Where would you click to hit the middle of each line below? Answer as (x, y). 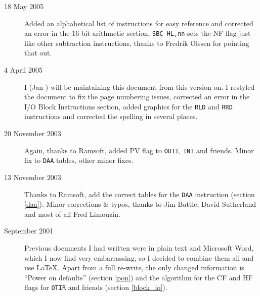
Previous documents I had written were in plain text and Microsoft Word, (139, 248)
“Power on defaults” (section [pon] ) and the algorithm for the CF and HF (139, 277)
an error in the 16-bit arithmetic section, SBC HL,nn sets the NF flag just (138, 33)
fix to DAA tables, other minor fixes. (79, 160)
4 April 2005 (23, 70)
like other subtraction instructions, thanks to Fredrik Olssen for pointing (137, 43)
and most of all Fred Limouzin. (72, 214)
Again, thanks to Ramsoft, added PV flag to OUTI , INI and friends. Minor (139, 150)
